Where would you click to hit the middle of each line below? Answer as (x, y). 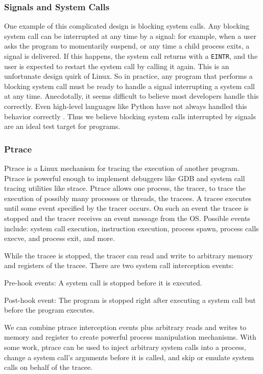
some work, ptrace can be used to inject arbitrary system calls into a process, (125, 347)
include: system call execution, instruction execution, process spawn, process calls (131, 228)
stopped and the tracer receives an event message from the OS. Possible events (127, 218)
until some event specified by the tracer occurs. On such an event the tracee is (126, 208)
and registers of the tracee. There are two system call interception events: (119, 265)
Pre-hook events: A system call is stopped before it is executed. (103, 282)
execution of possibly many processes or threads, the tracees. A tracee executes (128, 198)
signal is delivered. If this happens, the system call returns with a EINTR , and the (131, 56)
